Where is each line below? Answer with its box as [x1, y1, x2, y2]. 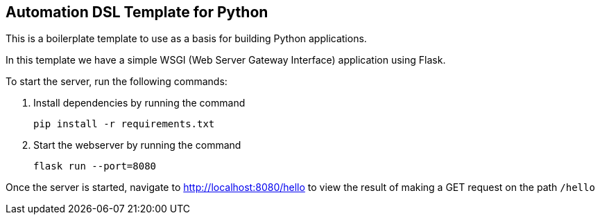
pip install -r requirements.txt [33, 118, 215, 130]
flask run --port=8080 [33, 161, 157, 172]
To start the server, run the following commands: [6, 75, 228, 88]
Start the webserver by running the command [33, 139, 241, 152]
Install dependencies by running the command [33, 97, 246, 109]
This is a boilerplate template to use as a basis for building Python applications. [6, 33, 367, 45]
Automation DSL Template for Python [6, 3, 268, 21]
